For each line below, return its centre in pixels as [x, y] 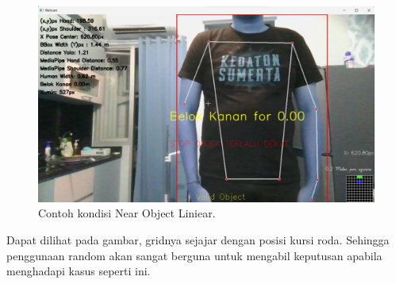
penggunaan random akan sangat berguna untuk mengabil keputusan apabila [194, 255]
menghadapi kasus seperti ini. [79, 271]
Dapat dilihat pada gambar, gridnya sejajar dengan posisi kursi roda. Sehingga [198, 239]
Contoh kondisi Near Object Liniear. [127, 213]
